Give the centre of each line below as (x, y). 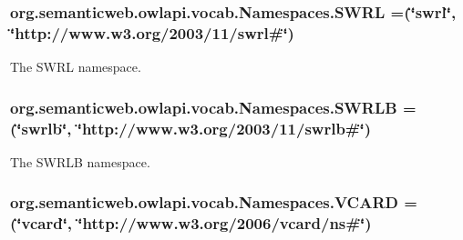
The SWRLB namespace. (80, 161)
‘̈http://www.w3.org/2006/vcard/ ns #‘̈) (225, 223)
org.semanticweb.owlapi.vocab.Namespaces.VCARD (204, 202)
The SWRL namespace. (76, 67)
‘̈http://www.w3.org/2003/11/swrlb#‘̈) (224, 128)
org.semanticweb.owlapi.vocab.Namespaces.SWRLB (204, 107)
